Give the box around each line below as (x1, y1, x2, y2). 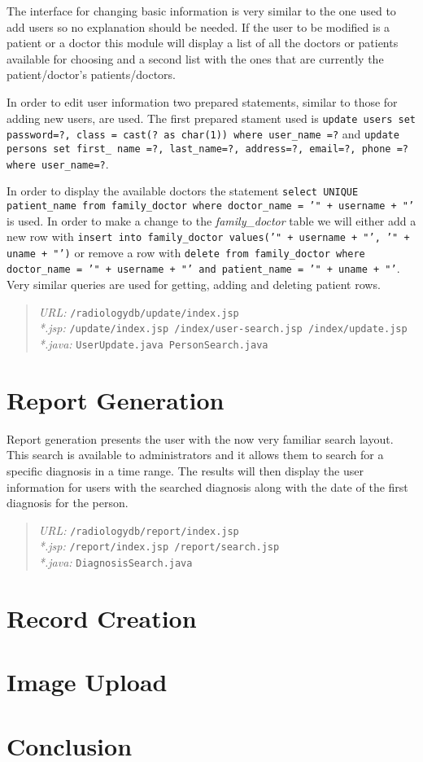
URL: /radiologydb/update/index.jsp (38, 303, 239, 320)
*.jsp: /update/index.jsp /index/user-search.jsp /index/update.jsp (38, 319, 408, 336)
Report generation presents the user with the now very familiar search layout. (7, 430, 394, 447)
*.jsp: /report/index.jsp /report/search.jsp (38, 537, 280, 554)
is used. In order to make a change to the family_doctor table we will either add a (7, 212, 416, 229)
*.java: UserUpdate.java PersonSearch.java (38, 335, 268, 352)
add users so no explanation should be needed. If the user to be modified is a (7, 18, 390, 35)
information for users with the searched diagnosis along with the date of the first (7, 478, 408, 495)
